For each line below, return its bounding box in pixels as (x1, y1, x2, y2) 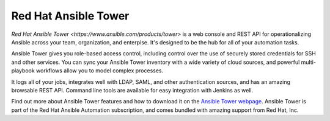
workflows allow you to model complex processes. (35, 67, 164, 74)
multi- (301, 58, 316, 66)
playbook (11, 67, 35, 74)
